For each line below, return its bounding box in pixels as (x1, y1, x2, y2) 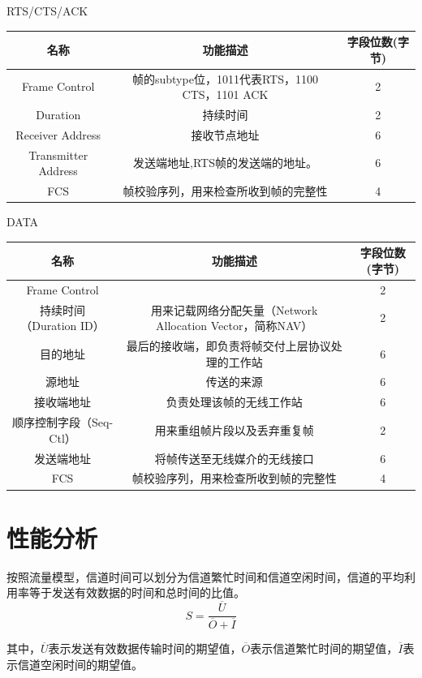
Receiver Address (15, 126, 101, 143)
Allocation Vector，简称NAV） (156, 317, 313, 334)
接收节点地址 (191, 126, 260, 143)
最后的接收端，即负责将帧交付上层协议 (126, 337, 331, 354)
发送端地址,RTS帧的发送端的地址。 (132, 154, 317, 171)
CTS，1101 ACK (182, 86, 269, 103)
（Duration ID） (20, 317, 105, 334)
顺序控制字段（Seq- (12, 414, 114, 431)
